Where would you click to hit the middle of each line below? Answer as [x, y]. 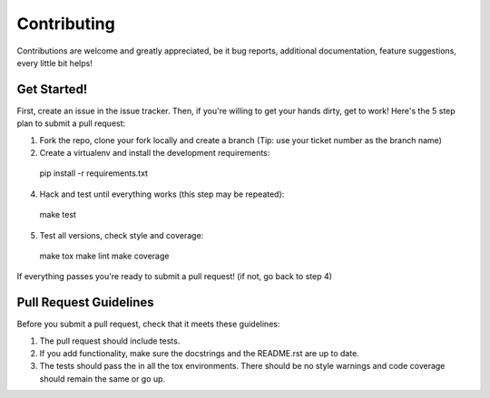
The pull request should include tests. [110, 341]
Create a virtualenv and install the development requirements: [155, 153]
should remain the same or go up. [103, 379]
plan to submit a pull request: [71, 123]
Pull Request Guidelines [85, 302]
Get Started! [52, 89]
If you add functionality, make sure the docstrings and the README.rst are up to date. [200, 354]
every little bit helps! [54, 63]
